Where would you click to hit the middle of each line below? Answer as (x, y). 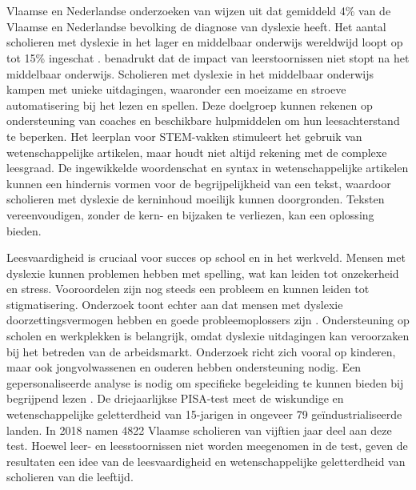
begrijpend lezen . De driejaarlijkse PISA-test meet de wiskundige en (175, 398)
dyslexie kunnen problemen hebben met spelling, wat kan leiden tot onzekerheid (203, 273)
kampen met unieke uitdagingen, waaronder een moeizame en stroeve (176, 89)
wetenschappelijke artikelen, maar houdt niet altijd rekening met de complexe (197, 152)
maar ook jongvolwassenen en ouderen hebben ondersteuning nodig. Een (184, 367)
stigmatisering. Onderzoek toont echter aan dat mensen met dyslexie (175, 304)
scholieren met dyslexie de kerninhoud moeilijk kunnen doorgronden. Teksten (196, 199)
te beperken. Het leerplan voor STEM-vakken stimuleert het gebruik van (184, 136)
